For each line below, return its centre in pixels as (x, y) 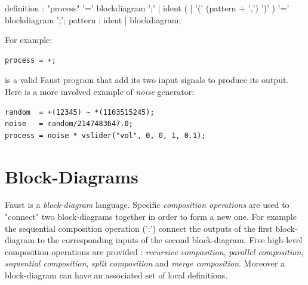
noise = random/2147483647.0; (69, 124)
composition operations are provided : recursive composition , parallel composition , (154, 251)
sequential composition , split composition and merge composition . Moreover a (145, 263)
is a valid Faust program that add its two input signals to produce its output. (147, 80)
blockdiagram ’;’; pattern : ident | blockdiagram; (93, 19)
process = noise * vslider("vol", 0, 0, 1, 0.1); (105, 135)
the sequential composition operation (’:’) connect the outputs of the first (139, 228)
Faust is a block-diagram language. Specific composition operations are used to (147, 205)
